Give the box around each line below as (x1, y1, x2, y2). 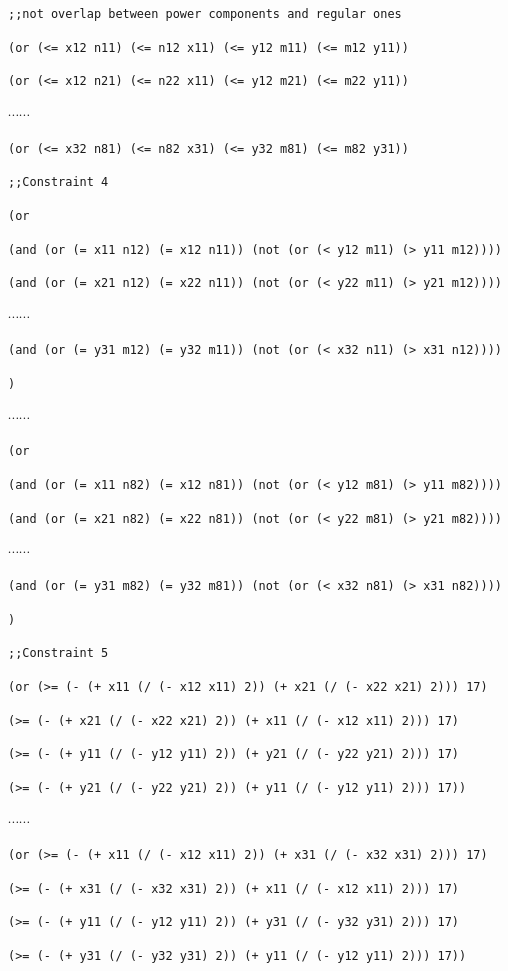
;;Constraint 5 (8, 646, 109, 661)
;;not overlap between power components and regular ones (8, 7, 402, 21)
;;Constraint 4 (8, 175, 109, 190)
